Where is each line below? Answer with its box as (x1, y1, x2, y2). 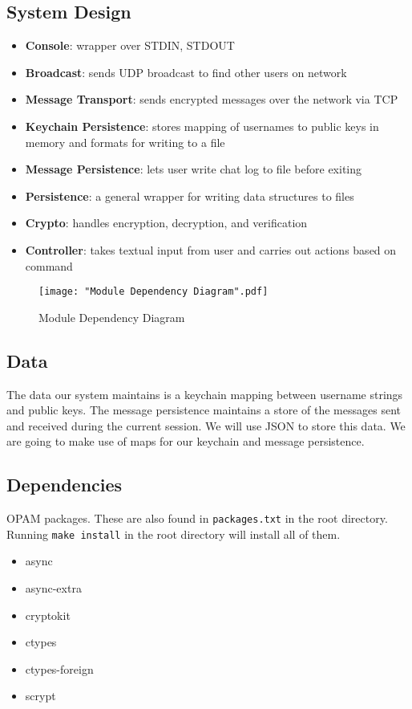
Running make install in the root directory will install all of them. (6, 525, 341, 542)
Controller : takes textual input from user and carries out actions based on (25, 241, 397, 258)
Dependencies (6, 472, 123, 497)
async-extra (25, 580, 82, 597)
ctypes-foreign (25, 660, 94, 677)
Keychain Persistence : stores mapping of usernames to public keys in (25, 117, 379, 134)
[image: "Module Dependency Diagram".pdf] (38, 286, 269, 298)
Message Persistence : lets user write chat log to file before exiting (25, 161, 362, 177)
